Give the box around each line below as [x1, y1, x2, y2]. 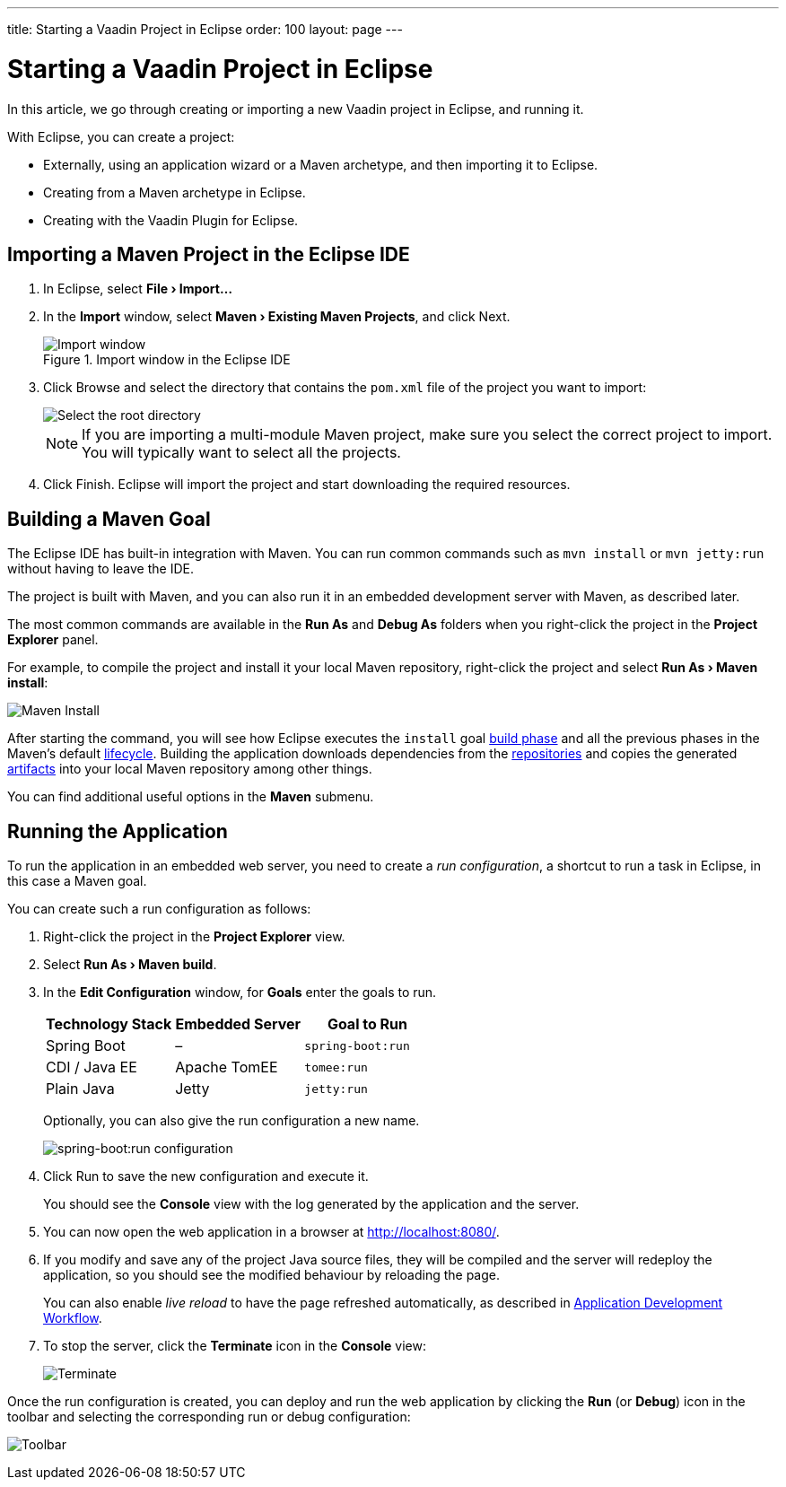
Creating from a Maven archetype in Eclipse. [43, 184, 306, 200]
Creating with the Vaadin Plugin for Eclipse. [43, 212, 299, 228]
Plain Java [46, 1080, 115, 1098]
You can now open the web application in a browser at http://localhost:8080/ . [43, 1224, 500, 1240]
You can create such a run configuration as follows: [7, 901, 311, 917]
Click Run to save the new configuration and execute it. [43, 1168, 369, 1185]
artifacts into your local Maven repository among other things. [7, 761, 372, 777]
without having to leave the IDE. [7, 561, 194, 577]
